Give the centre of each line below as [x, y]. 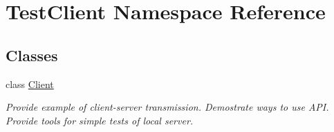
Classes [32, 55]
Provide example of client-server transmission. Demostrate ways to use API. [167, 107]
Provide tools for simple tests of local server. [100, 120]
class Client [30, 84]
